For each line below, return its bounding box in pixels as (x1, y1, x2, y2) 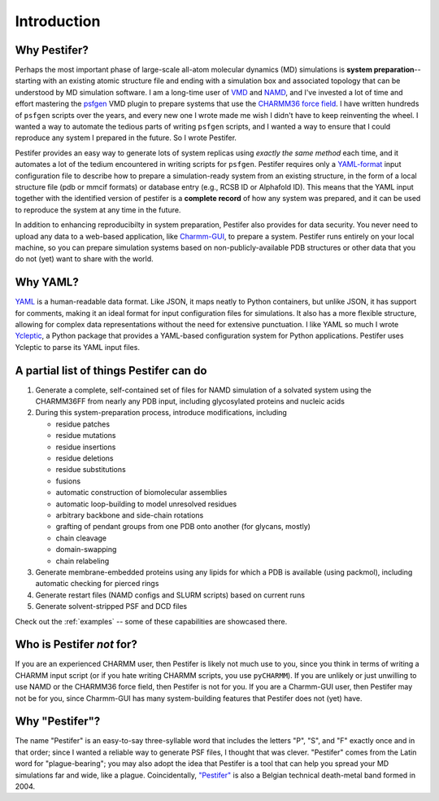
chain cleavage (55, 533, 107, 543)
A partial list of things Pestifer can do (15, 363, 207, 378)
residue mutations (55, 431, 117, 440)
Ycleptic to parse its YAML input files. (15, 342, 140, 352)
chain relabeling (55, 556, 110, 566)
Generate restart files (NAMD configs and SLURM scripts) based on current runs (35, 590, 305, 600)
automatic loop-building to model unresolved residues (55, 499, 237, 509)
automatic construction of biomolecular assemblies (55, 488, 228, 497)
